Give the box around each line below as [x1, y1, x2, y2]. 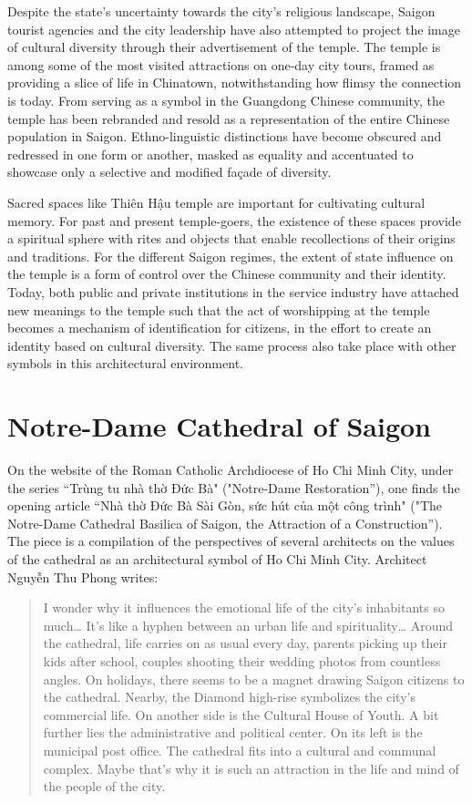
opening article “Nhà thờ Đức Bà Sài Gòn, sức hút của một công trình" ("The [7, 496, 443, 515]
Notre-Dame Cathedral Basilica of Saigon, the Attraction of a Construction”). [7, 513, 443, 532]
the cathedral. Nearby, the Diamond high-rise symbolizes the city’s [43, 687, 416, 706]
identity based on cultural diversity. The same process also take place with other [7, 335, 457, 355]
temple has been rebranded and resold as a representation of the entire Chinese [7, 108, 450, 128]
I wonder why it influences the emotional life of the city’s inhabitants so [43, 598, 445, 617]
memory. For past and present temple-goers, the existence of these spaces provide [7, 211, 461, 230]
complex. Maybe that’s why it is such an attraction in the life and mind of [43, 758, 459, 777]
